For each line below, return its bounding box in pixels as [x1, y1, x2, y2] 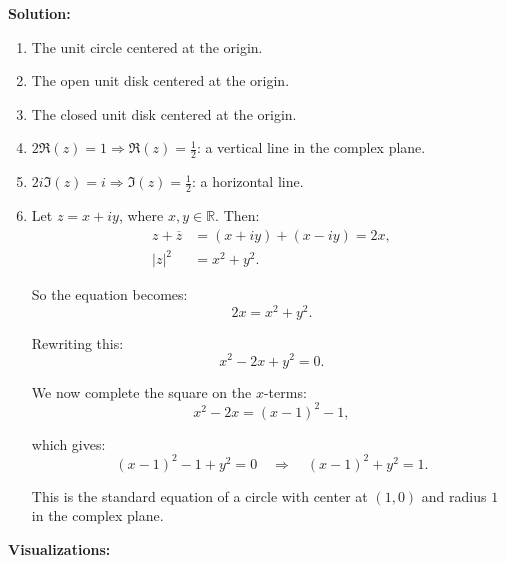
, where [118, 205, 164, 226]
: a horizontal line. [191, 171, 304, 192]
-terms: [263, 381, 307, 402]
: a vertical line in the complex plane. [196, 137, 426, 158]
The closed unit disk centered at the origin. [31, 103, 297, 124]
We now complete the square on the [31, 381, 252, 402]
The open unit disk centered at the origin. [31, 70, 290, 91]
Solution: [8, 3, 71, 23]
